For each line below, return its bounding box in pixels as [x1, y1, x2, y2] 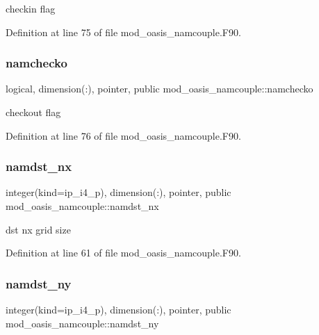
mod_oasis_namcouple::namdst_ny [6, 316, 159, 330]
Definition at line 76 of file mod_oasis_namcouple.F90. [6, 128, 241, 142]
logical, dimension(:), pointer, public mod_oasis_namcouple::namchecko [6, 81, 313, 96]
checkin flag [6, 1, 56, 15]
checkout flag [6, 105, 61, 119]
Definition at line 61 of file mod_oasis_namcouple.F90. [6, 245, 241, 260]
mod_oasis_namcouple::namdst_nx [6, 199, 159, 213]
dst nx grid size [6, 222, 71, 236]
